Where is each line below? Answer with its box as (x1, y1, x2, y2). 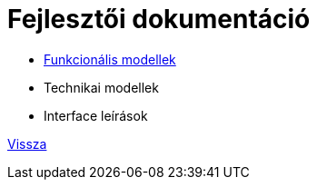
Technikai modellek (44, 79, 159, 95)
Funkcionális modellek (44, 51, 176, 67)
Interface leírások (44, 107, 148, 123)
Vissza (7, 135, 47, 152)
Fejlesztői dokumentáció (7, 4, 311, 34)
